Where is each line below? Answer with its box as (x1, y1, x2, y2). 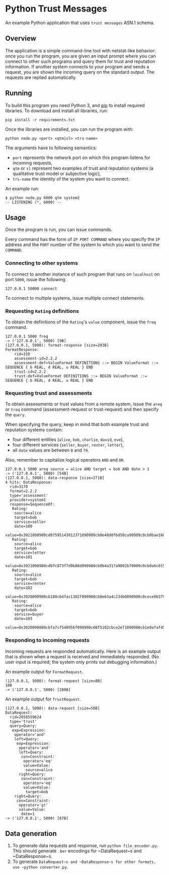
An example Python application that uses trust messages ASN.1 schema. (5, 20, 155, 26)
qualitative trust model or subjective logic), (12, 170, 102, 177)
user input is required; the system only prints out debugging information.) (5, 659, 157, 665)
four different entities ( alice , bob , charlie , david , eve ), (12, 436, 124, 443)
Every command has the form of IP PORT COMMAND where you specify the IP (5, 236, 160, 242)
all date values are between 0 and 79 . (12, 447, 90, 453)
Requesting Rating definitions (5, 307, 79, 314)
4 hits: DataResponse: (5, 480, 53, 485)
